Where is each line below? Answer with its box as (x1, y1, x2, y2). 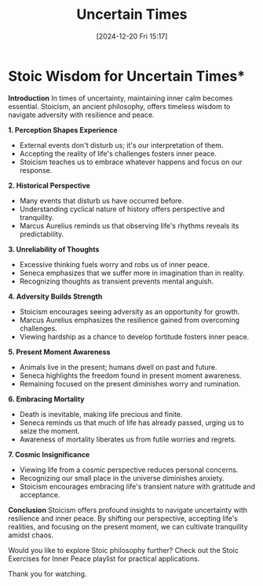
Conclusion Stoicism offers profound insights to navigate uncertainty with (8, 505, 248, 515)
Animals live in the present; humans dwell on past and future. (19, 362, 217, 372)
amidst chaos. (8, 530, 53, 540)
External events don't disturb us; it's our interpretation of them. (19, 140, 224, 150)
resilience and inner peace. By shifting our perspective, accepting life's (8, 513, 238, 523)
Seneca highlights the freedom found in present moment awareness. (19, 371, 242, 380)
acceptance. (19, 489, 60, 500)
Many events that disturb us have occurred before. (19, 196, 184, 205)
